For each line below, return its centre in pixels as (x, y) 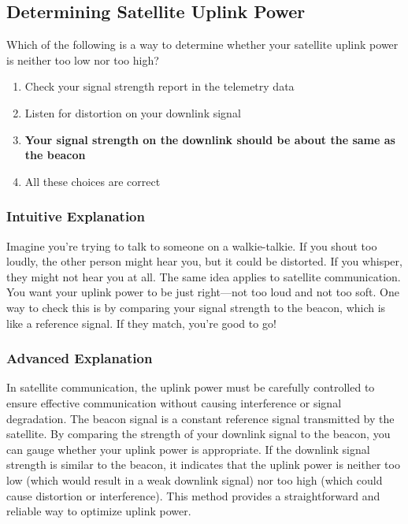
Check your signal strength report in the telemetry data (159, 86)
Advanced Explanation (80, 358)
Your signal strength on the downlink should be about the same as (210, 139)
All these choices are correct (93, 181)
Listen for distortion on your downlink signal (133, 112)
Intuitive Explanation (76, 216)
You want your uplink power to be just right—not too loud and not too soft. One (203, 292)
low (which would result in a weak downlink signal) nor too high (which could (195, 479)
